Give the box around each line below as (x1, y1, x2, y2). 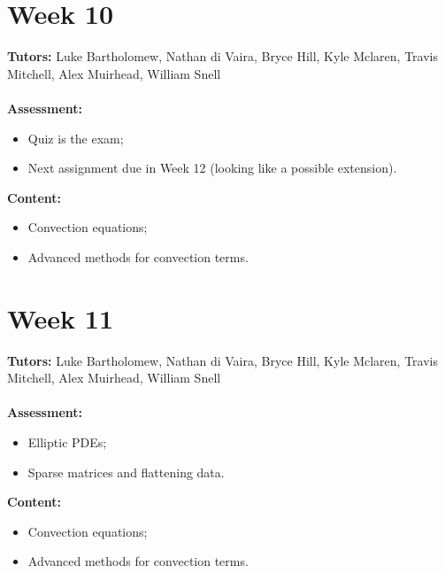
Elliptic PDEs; (27, 432, 107, 451)
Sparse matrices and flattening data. (27, 462, 225, 481)
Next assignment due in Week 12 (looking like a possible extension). (27, 159, 397, 177)
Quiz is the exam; (27, 128, 124, 147)
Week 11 (7, 299, 114, 336)
